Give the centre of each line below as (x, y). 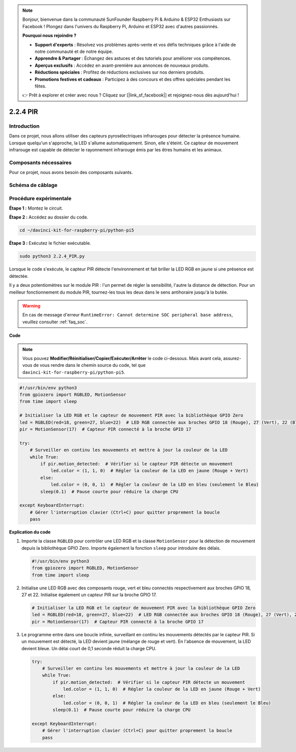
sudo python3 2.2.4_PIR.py (52, 256)
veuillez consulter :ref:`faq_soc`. (55, 322)
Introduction (24, 126)
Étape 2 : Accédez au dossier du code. (49, 217)
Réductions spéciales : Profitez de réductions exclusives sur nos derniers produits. (120, 72)
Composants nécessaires (40, 162)
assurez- (232, 358)
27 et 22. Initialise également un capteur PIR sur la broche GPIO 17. (89, 595)
